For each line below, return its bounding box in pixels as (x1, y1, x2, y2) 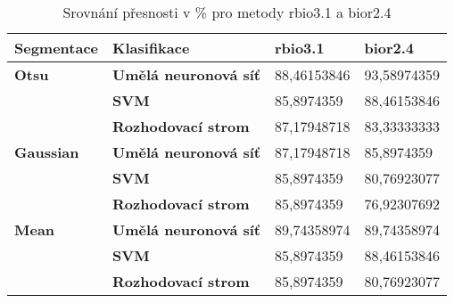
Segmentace (14, 37, 99, 58)
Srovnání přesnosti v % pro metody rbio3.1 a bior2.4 (62, 2, 392, 22)
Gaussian (14, 142, 79, 162)
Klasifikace (112, 37, 190, 58)
